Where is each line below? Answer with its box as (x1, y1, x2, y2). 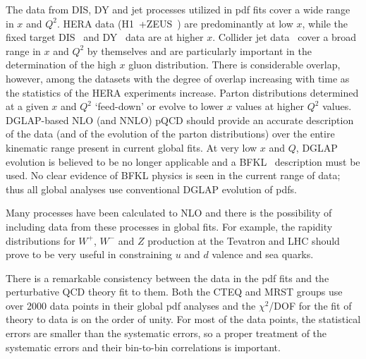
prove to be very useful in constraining (6, 247, 172, 262)
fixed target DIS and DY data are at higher (6, 30, 204, 44)
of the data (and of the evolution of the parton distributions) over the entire (6, 126, 335, 141)
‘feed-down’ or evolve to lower (94, 99, 224, 114)
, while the (302, 16, 348, 30)
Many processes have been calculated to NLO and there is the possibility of (6, 205, 332, 220)
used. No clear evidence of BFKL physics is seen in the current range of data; (6, 168, 341, 183)
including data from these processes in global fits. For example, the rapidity (6, 219, 333, 233)
